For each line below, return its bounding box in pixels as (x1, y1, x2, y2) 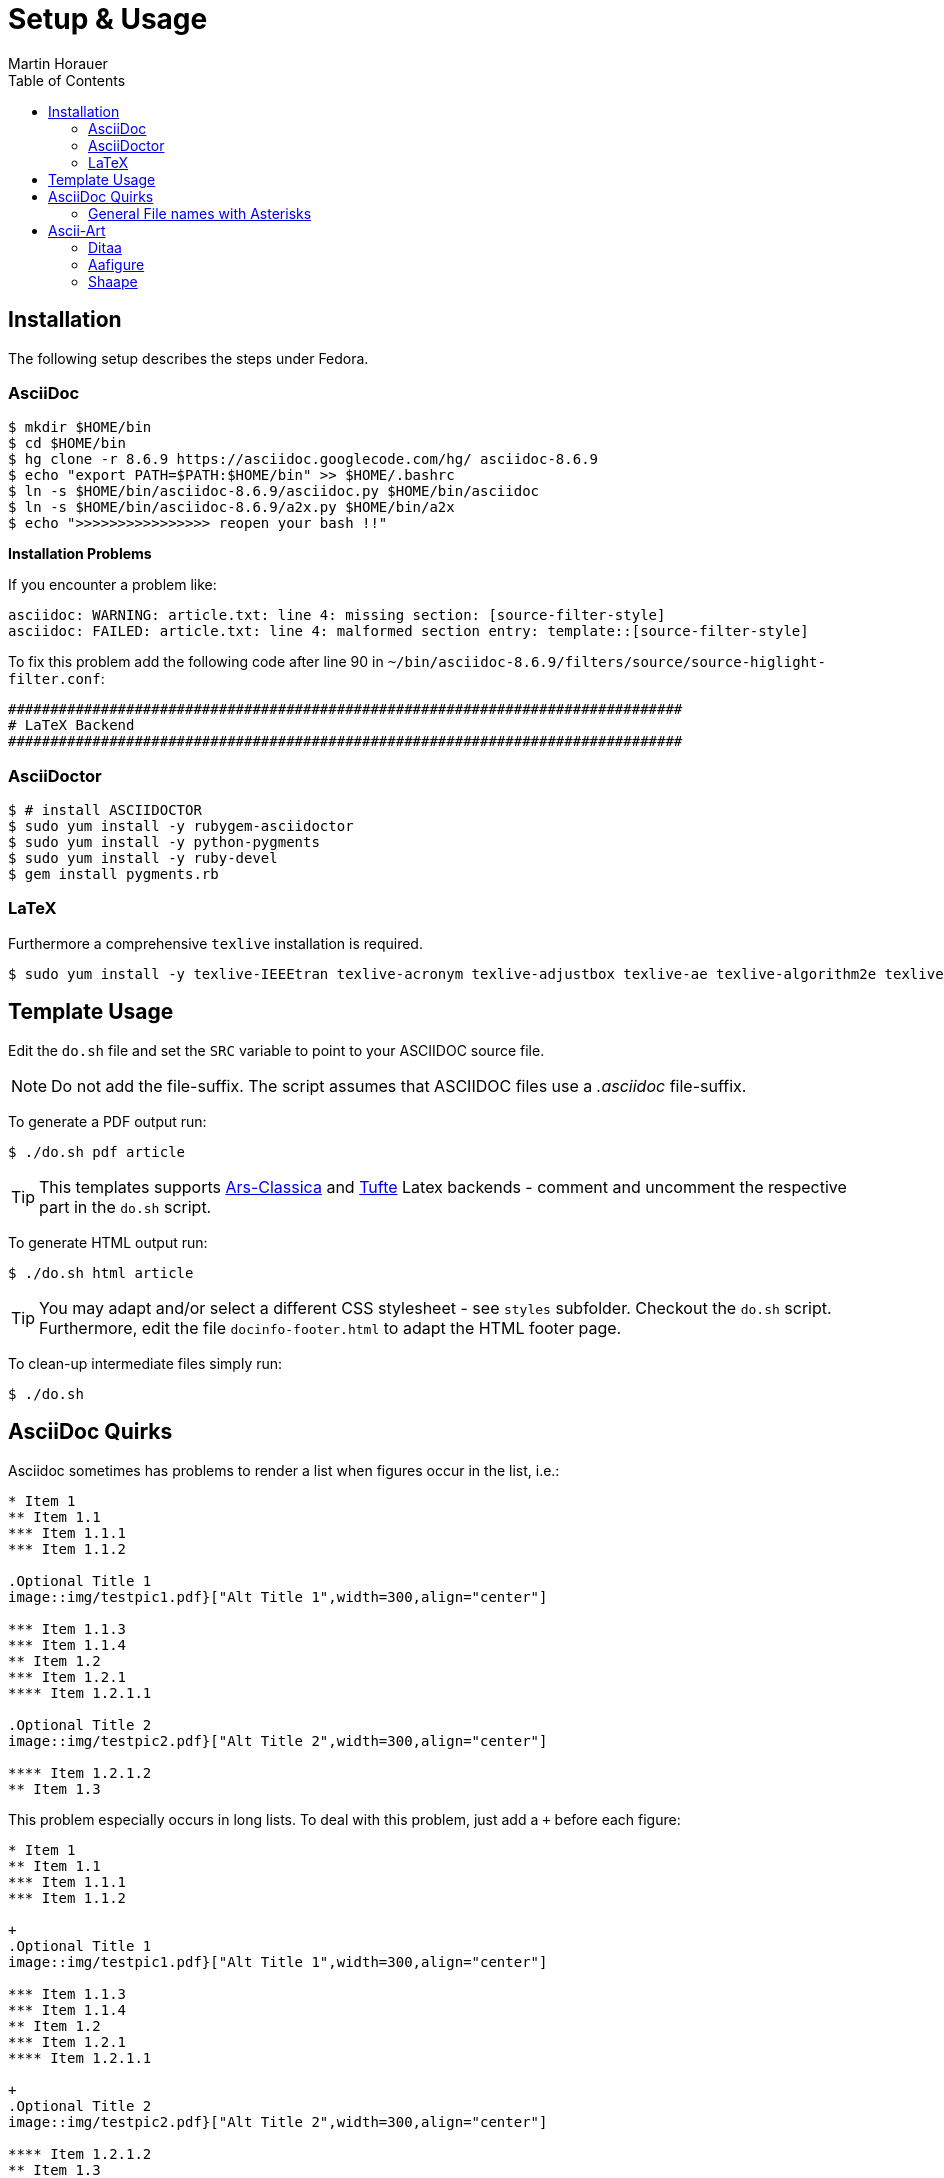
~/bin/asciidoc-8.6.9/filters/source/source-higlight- (387, 654, 826, 671)
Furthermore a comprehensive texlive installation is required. (8, 934, 423, 952)
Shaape (88, 272, 138, 290)
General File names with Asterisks (88, 204, 312, 222)
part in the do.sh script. (39, 1196, 212, 1217)
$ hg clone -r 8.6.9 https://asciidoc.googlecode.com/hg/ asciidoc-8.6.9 (8, 451, 599, 468)
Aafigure (88, 255, 145, 273)
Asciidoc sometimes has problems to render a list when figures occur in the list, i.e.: (8, 1461, 560, 1479)
